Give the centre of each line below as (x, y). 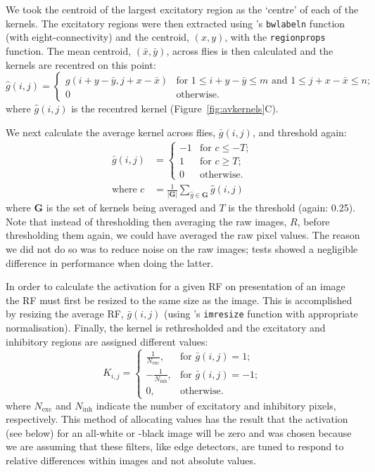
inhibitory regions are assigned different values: (107, 341)
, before (313, 221)
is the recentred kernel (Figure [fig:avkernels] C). (175, 109)
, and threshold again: (299, 132)
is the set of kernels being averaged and (131, 208)
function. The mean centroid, (69, 50)
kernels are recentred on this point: (81, 64)
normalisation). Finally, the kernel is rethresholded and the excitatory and (166, 328)
